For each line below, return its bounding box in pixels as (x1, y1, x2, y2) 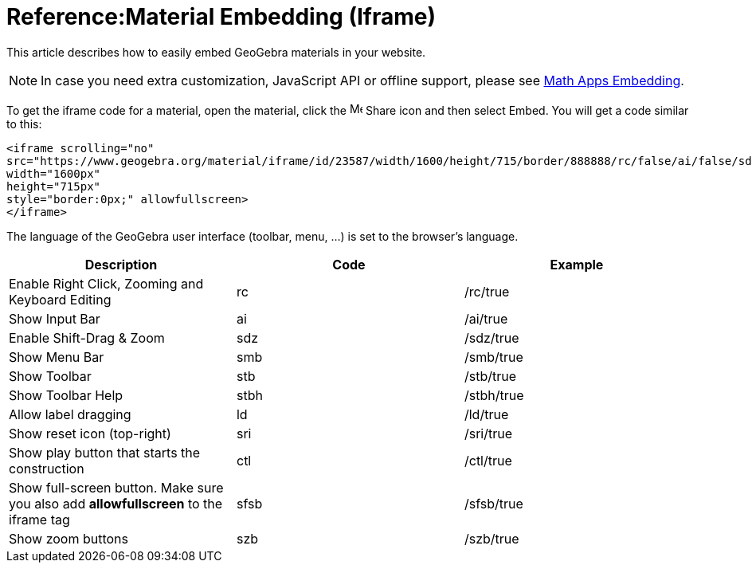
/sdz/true (464, 329, 519, 346)
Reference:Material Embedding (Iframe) (6, 3, 437, 30)
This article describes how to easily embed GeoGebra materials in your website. (6, 45, 426, 59)
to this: (6, 116, 42, 131)
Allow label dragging (9, 406, 131, 422)
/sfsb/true (464, 495, 523, 512)
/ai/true (464, 310, 508, 327)
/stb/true (464, 367, 517, 384)
